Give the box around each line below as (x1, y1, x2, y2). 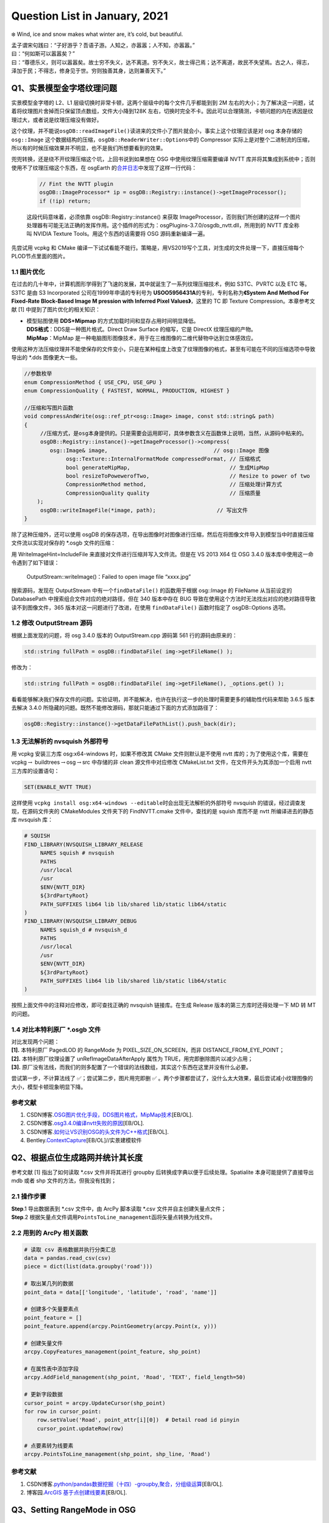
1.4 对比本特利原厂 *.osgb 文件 (11, 1025, 101, 1034)
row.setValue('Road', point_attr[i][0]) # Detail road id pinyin (37, 1416, 240, 1424)
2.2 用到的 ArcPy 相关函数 (11, 1228, 88, 1237)
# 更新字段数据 (24, 1391, 63, 1398)
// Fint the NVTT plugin (39, 180, 114, 187)
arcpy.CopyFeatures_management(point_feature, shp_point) (24, 1348, 201, 1355)
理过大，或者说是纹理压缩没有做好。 (11, 116, 102, 123)
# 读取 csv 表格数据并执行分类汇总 (24, 1246, 116, 1253)
